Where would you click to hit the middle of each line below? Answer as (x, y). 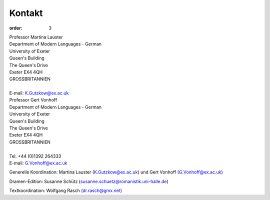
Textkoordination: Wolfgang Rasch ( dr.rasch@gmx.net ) (66, 190)
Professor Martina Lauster (36, 37)
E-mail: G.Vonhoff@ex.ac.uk (38, 163)
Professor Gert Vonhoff (33, 100)
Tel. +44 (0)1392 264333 (35, 156)
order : (16, 28)
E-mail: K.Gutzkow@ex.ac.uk (39, 93)
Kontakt (26, 13)
